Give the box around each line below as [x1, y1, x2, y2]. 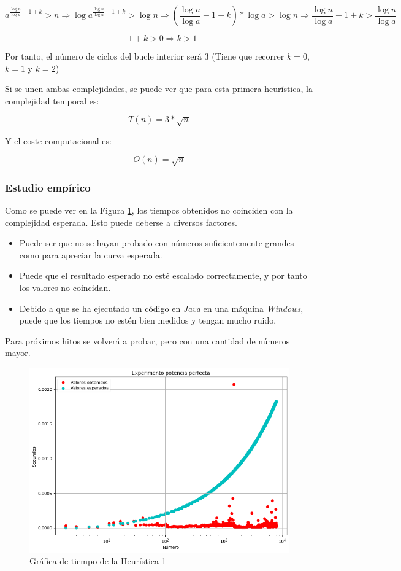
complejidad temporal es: [5, 94, 99, 107]
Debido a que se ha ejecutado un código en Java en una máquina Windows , [19, 301, 304, 314]
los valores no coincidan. [19, 281, 111, 293]
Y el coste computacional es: [5, 134, 112, 147]
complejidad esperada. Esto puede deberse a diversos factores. [5, 216, 237, 228]
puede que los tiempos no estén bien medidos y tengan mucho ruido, [19, 314, 277, 327]
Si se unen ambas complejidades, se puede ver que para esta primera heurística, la [5, 82, 313, 95]
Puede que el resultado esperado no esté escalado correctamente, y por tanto [19, 269, 307, 282]
